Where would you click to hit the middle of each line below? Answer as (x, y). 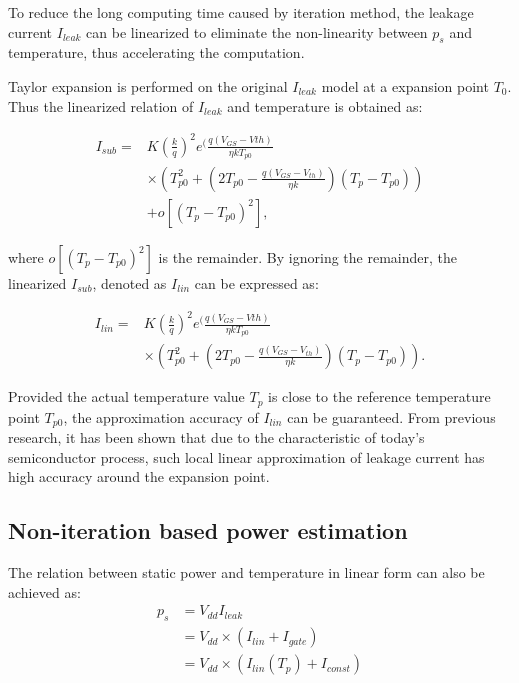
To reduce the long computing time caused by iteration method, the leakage (241, 12)
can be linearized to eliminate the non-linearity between (257, 31)
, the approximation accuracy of (161, 416)
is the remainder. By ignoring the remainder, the (307, 257)
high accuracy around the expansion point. (139, 476)
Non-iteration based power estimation (208, 530)
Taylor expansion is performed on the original (148, 85)
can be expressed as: (256, 283)
